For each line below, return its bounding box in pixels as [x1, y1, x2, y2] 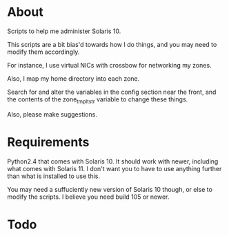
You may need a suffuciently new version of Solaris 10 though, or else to [7, 185, 212, 193]
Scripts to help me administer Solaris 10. [7, 27, 121, 35]
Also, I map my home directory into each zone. [7, 74, 140, 83]
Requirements [7, 134, 90, 150]
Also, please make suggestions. [7, 110, 98, 118]
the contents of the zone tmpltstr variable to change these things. [7, 95, 188, 105]
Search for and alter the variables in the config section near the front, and [7, 88, 217, 96]
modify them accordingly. [7, 48, 80, 56]
